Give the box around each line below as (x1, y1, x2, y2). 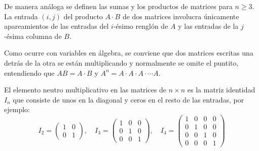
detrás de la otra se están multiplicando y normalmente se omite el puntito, (4, 57, 239, 68)
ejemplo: (4, 104, 30, 115)
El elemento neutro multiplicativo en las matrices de (4, 84, 167, 95)
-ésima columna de (4, 30, 62, 41)
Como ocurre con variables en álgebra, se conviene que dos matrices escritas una (4, 47, 253, 58)
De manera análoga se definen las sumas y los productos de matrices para (4, 1, 233, 11)
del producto (63, 11, 103, 21)
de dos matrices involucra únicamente (122, 11, 239, 21)
